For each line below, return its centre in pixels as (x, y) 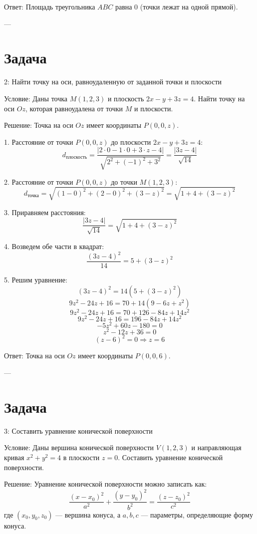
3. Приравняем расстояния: (45, 212)
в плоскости (81, 457)
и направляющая (216, 447)
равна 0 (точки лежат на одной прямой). (176, 6)
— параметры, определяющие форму (197, 514)
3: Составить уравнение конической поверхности (78, 430)
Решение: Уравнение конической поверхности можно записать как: (106, 484)
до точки (124, 181)
